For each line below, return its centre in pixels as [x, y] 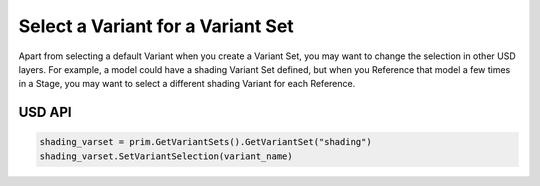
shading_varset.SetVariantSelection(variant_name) [166, 156]
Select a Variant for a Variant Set [156, 26]
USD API [45, 112]
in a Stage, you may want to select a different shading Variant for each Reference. [187, 84]
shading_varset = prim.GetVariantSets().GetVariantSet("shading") [205, 142]
